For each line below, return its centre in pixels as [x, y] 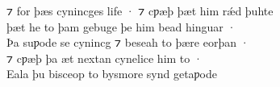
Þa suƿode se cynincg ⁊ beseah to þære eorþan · [128, 42]
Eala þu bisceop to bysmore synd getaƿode [112, 74]
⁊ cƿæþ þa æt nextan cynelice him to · [104, 58]
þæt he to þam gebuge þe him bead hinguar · [121, 26]
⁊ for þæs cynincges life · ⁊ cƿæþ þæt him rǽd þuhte [140, 10]
